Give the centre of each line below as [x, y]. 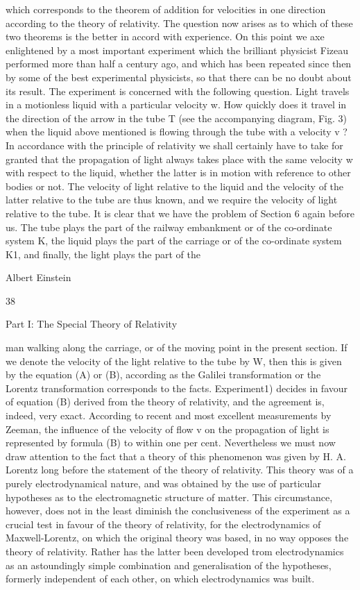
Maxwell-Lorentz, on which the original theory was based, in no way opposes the [177, 538]
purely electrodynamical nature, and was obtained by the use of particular [163, 483]
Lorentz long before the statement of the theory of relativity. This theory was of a [180, 470]
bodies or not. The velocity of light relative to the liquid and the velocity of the [175, 186]
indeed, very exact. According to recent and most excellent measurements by [169, 415]
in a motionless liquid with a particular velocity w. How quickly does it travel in [176, 104]
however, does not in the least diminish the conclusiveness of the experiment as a [178, 511]
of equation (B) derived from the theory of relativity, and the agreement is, [165, 402]
